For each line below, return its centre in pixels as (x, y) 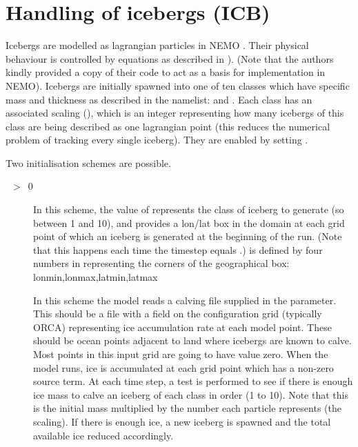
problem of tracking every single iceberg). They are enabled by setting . (157, 140)
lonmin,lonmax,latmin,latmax (96, 277)
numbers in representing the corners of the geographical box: (161, 263)
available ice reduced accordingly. (103, 435)
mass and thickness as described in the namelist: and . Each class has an (159, 99)
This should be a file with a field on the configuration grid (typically (178, 314)
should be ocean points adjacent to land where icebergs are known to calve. (192, 340)
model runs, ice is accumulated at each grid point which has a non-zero (183, 367)
